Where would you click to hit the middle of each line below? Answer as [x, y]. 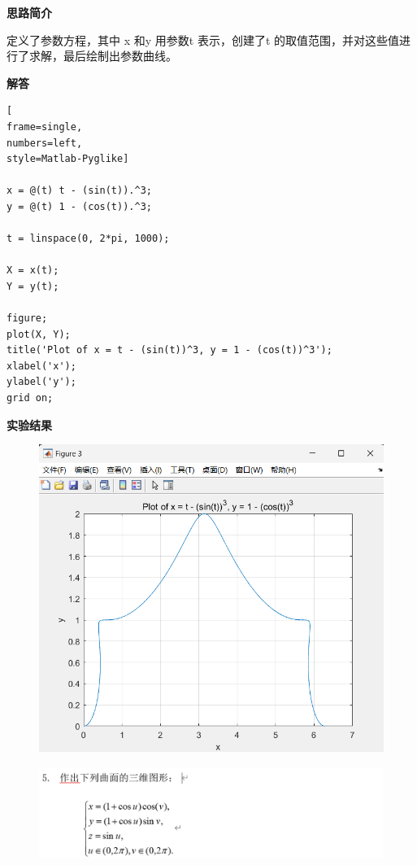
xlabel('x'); [41, 366]
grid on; [30, 398]
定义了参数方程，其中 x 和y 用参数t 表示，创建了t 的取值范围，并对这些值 [203, 39]
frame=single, [45, 127]
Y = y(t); [33, 286]
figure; [27, 319]
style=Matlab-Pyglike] [68, 159]
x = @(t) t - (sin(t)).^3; [79, 191]
